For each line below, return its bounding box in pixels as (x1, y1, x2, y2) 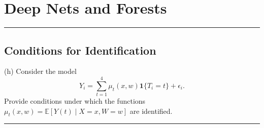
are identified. (129, 105, 173, 116)
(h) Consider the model (4, 66, 77, 76)
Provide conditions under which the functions (4, 96, 146, 106)
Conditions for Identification (4, 42, 156, 58)
